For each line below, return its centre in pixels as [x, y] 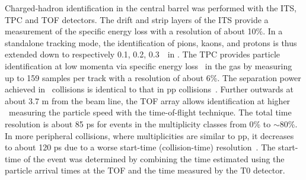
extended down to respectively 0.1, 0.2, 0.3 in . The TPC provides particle [143, 54]
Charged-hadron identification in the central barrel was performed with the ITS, [151, 8]
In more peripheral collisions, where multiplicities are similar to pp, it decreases [149, 135]
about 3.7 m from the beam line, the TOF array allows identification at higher [148, 100]
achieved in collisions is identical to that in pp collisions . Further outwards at [149, 89]
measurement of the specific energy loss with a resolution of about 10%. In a [144, 31]
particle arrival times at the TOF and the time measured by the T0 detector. [145, 170]
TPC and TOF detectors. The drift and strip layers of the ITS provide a [137, 19]
